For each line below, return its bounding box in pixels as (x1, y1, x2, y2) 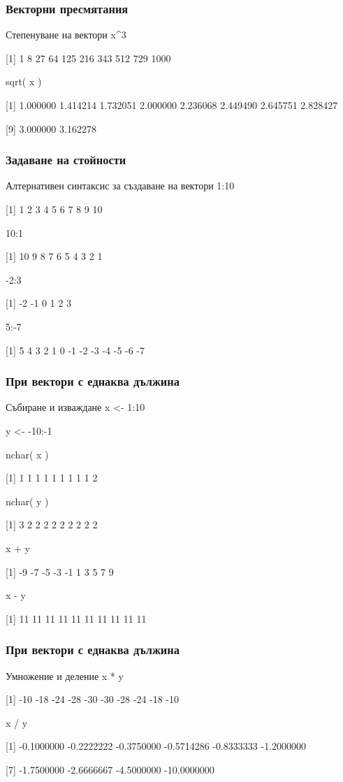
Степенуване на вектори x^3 (6, 27, 126, 42)
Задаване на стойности (6, 151, 126, 168)
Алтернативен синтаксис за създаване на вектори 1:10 (6, 178, 235, 193)
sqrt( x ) (6, 74, 42, 89)
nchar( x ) (6, 447, 49, 461)
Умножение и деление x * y (6, 668, 124, 683)
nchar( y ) (6, 493, 49, 508)
